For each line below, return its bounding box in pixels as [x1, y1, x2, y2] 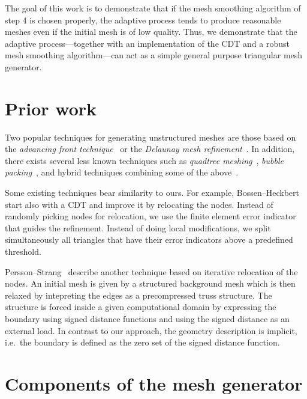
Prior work [5, 96, 97, 120]
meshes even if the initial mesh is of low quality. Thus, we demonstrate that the [5, 25, 297, 38]
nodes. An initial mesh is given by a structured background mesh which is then [5, 277, 296, 290]
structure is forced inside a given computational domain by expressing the [5, 300, 276, 313]
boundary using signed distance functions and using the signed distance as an [5, 312, 290, 324]
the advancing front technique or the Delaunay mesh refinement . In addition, [5, 142, 295, 155]
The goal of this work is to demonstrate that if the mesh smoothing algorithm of [5, 2, 301, 14]
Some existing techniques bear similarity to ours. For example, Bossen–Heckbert [5, 186, 300, 199]
